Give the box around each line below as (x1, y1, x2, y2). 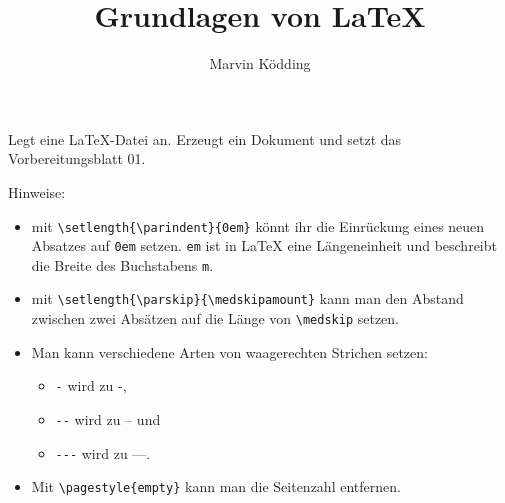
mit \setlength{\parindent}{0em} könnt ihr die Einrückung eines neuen (31, 215, 485, 236)
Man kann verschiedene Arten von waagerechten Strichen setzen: (31, 341, 428, 362)
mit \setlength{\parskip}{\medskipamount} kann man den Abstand (31, 288, 464, 309)
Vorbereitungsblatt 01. (8, 148, 146, 169)
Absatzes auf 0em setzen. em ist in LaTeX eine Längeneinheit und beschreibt (31, 235, 497, 256)
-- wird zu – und (55, 409, 161, 430)
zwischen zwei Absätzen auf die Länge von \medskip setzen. (31, 308, 400, 329)
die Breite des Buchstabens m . (31, 254, 214, 275)
